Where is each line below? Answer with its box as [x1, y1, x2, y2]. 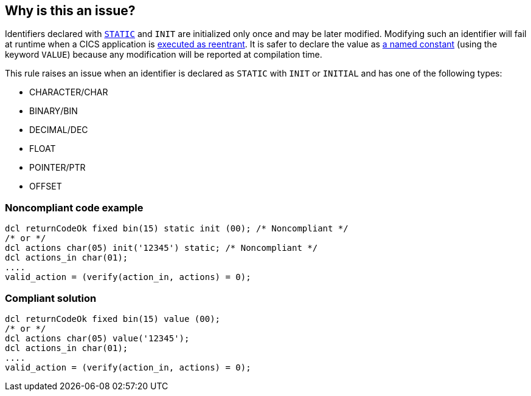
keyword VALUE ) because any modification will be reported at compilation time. [5, 49, 322, 60]
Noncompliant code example [5, 201, 144, 214]
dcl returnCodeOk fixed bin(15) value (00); [5, 313, 221, 324]
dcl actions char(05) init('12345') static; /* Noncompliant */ [5, 243, 318, 253]
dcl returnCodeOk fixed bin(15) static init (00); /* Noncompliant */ [5, 224, 349, 234]
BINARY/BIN [29, 106, 78, 117]
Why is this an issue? [5, 3, 136, 18]
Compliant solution [5, 292, 97, 304]
